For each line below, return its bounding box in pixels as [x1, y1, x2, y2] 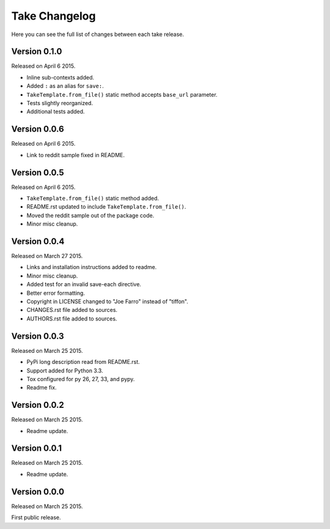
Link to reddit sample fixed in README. [26, 151, 125, 158]
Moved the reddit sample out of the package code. [26, 212, 155, 219]
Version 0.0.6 [11, 124, 64, 135]
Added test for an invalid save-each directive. [26, 281, 142, 288]
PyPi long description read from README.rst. [26, 358, 140, 366]
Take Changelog [11, 9, 96, 23]
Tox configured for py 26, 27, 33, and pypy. [26, 375, 135, 382]
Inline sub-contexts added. [26, 73, 95, 81]
